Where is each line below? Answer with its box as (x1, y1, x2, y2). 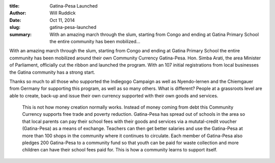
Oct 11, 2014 (49, 17, 75, 23)
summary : (9, 31, 32, 38)
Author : (9, 10, 26, 16)
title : (9, 3, 20, 9)
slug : (9, 24, 20, 30)
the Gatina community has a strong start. (9, 69, 95, 75)
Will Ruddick (49, 10, 76, 16)
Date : (9, 17, 21, 23)
